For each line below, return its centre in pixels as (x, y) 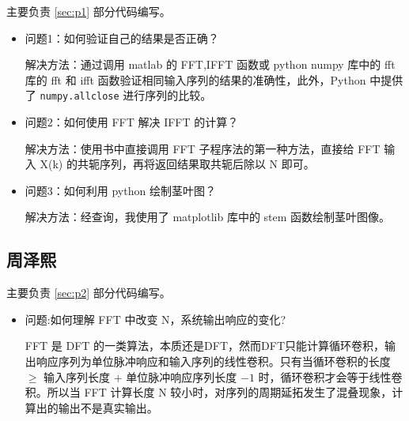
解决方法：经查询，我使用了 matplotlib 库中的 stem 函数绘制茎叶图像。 (208, 217)
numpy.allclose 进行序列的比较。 (126, 95)
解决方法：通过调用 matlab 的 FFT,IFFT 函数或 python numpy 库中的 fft (210, 64)
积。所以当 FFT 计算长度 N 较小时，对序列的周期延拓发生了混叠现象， (208, 392)
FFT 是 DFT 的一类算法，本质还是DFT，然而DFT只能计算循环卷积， (205, 346)
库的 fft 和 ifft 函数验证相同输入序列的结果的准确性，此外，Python (195, 79)
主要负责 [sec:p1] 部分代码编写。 (89, 11)
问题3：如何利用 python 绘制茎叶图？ (120, 190)
